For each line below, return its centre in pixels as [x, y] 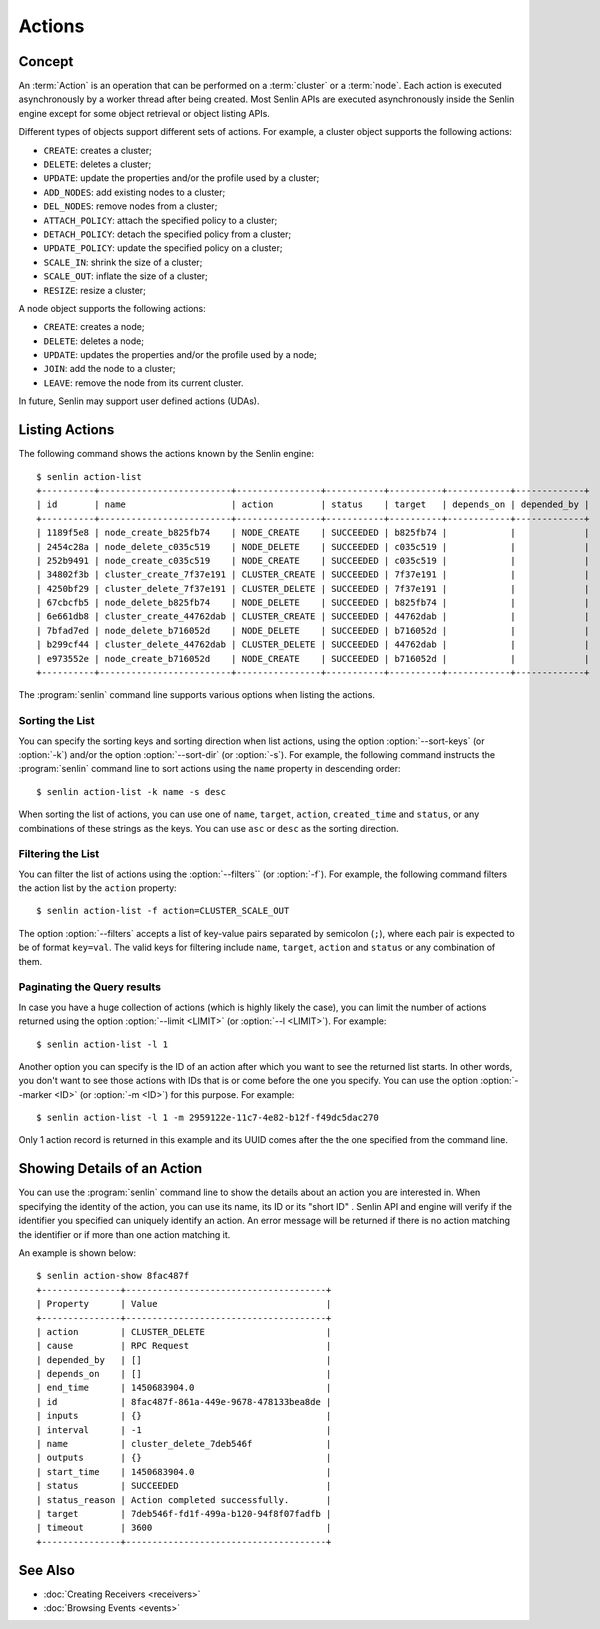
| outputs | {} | [184, 1458]
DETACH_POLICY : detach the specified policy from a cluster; [167, 234]
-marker [35, 1094]
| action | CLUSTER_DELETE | [184, 1331]
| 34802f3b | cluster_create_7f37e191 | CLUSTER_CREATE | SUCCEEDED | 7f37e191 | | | [313, 574]
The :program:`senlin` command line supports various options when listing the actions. [196, 695]
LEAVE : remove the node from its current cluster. [143, 382]
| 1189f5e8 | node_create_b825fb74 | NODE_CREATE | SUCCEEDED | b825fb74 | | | [313, 533]
